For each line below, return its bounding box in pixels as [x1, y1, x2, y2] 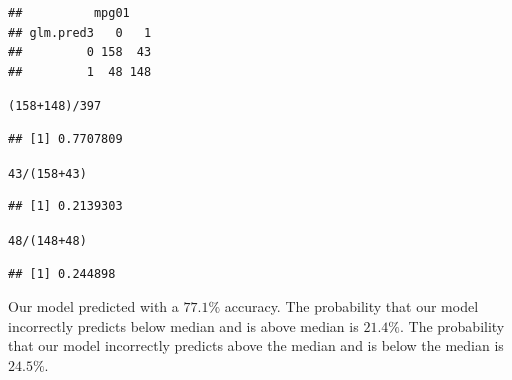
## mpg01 [8, 6, 130, 20]
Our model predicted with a [8, 296, 179, 317]
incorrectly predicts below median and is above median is [8, 315, 359, 336]
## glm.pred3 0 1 [8, 25, 152, 40]
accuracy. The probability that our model [224, 296, 479, 317]
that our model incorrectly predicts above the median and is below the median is [8, 335, 504, 356]
